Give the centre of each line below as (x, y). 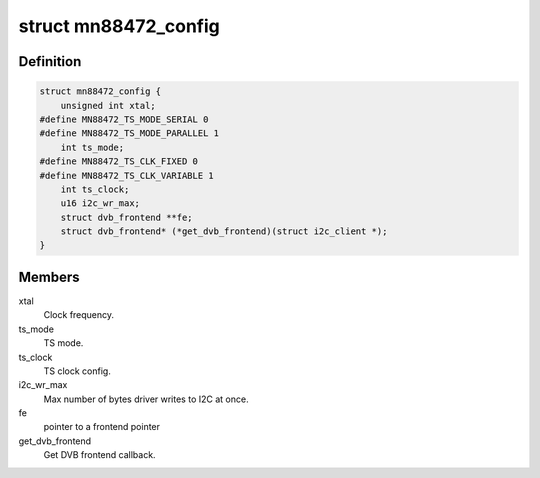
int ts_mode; (92, 147)
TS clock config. (77, 371)
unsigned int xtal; (108, 105)
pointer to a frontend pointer (101, 427)
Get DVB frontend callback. (99, 455)
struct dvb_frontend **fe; (127, 217)
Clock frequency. (79, 315)
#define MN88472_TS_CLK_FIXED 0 (119, 161)
